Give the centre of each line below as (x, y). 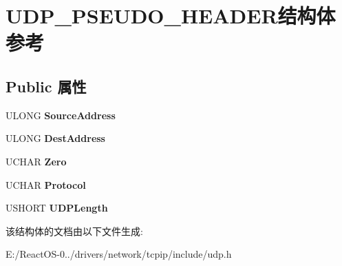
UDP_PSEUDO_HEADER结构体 (171, 16)
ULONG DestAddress (55, 138)
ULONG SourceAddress (61, 115)
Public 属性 (46, 86)
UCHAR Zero (36, 161)
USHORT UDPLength (57, 208)
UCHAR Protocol (46, 184)
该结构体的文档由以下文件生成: (74, 231)
